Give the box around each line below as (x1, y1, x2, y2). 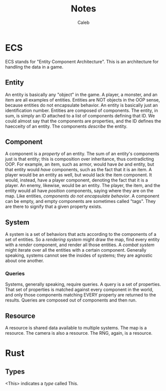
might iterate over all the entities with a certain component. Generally (5, 247, 147, 253)
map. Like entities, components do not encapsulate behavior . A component (5, 193, 160, 199)
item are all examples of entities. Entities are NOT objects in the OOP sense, (5, 97, 160, 102)
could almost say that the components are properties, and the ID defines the (5, 118, 162, 124)
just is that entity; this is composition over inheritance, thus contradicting (5, 156, 154, 162)
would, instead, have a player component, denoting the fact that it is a (5, 177, 148, 183)
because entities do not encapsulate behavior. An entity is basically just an (5, 102, 158, 108)
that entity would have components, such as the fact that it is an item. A (5, 167, 152, 173)
